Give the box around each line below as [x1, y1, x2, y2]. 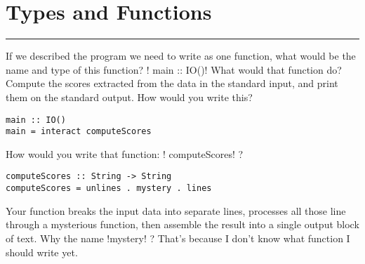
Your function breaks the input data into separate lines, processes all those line [6, 203, 346, 218]
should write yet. [6, 244, 78, 259]
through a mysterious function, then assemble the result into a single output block [6, 217, 359, 232]
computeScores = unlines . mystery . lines [6, 183, 212, 194]
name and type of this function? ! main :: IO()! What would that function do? [6, 62, 342, 77]
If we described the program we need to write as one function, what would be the [6, 48, 356, 63]
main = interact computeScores [6, 126, 152, 137]
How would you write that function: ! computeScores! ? [6, 146, 244, 161]
